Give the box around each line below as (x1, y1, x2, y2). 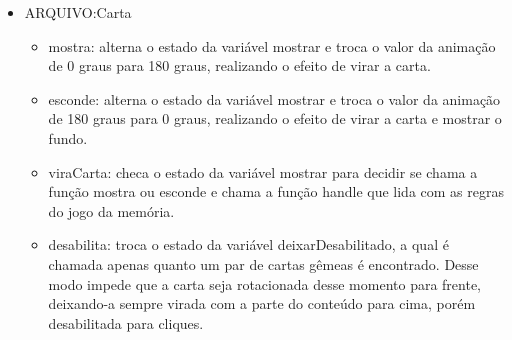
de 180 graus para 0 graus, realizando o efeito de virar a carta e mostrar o (48, 108, 502, 129)
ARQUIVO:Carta (24, 2, 132, 22)
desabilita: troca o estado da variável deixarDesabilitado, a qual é (48, 234, 449, 255)
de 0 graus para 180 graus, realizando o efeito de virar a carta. (48, 55, 431, 76)
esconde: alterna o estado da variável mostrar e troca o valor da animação (48, 88, 501, 109)
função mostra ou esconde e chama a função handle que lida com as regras (48, 181, 504, 202)
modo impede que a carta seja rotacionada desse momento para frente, (48, 273, 481, 294)
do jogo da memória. (48, 200, 175, 221)
